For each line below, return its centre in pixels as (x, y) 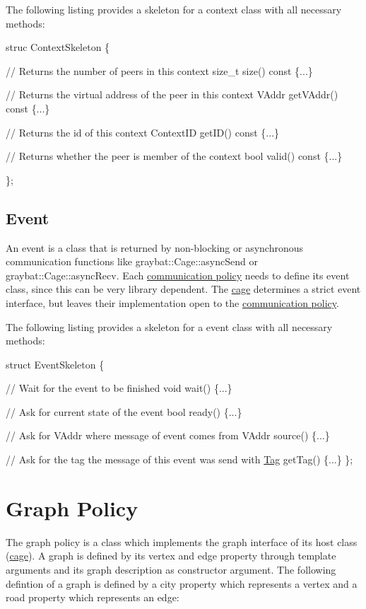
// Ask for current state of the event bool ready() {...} (124, 411)
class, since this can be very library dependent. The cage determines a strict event (183, 289)
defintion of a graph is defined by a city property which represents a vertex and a (182, 583)
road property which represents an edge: (93, 597)
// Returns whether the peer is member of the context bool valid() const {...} (174, 156)
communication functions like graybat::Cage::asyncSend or (132, 261)
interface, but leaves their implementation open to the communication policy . (172, 302)
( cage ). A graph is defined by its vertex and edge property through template (171, 556)
